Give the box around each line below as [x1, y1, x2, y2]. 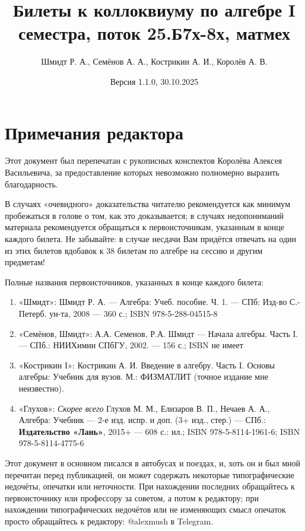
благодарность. [5, 177, 58, 190]
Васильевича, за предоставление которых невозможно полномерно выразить [5, 166, 279, 179]
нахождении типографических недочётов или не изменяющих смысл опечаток [5, 503, 286, 516]
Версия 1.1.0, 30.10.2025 [110, 75, 199, 87]
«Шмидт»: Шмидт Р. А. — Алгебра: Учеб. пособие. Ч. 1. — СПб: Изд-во [18, 295, 287, 308]
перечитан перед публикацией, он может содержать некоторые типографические [5, 468, 294, 481]
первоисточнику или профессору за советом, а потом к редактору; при [5, 491, 259, 504]
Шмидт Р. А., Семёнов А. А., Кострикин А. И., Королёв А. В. [41, 55, 268, 68]
